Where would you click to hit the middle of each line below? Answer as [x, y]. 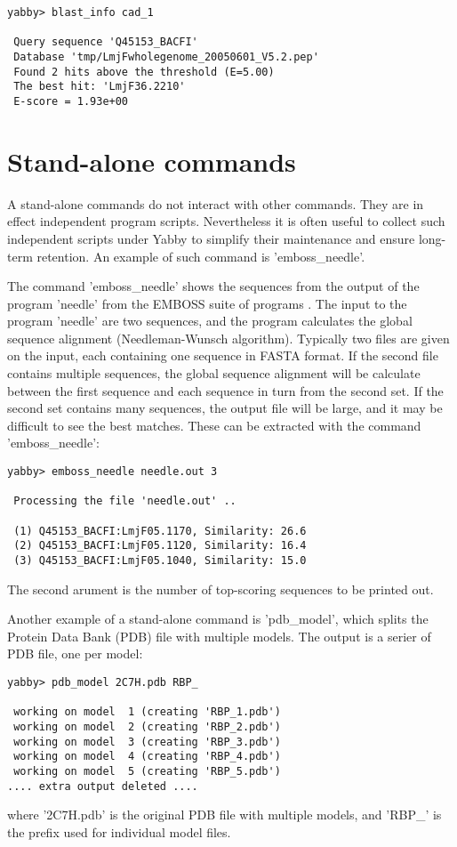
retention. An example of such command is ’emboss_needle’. [201, 256]
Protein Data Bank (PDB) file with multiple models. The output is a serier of [219, 636]
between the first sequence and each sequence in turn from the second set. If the [225, 390]
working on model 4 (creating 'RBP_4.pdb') [147, 757]
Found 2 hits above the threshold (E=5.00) [144, 72]
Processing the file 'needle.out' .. [125, 501]
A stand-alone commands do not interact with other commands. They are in [216, 203]
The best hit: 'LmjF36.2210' [100, 87]
